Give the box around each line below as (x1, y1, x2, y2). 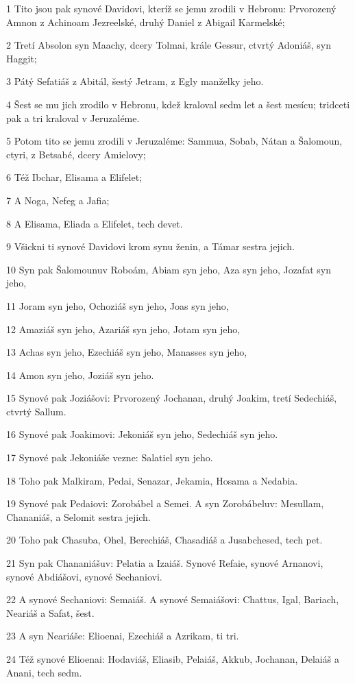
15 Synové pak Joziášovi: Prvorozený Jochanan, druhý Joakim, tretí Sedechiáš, (6, 391, 337, 405)
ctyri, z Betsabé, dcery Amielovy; (6, 147, 146, 161)
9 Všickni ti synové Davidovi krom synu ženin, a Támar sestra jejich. (6, 239, 295, 254)
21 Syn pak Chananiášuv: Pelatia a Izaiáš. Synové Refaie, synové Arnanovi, (6, 556, 323, 570)
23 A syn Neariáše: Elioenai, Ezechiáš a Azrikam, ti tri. (6, 628, 239, 643)
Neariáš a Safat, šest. (6, 605, 95, 620)
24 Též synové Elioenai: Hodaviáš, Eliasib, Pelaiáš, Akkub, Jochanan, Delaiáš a (6, 652, 339, 665)
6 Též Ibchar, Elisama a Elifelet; (6, 170, 143, 184)
